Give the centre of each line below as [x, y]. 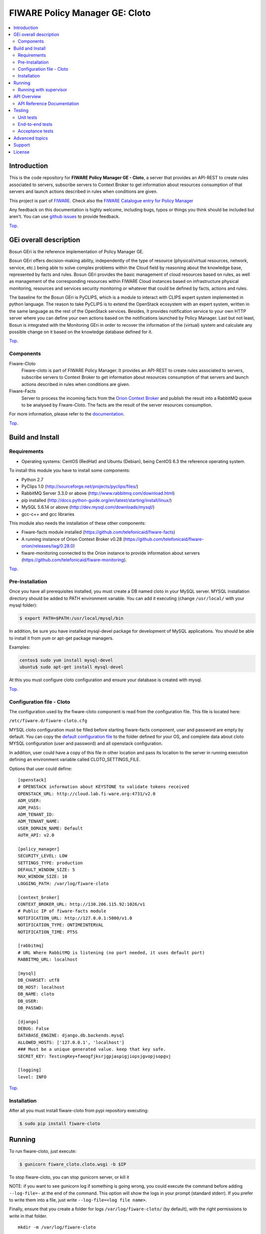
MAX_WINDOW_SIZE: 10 [43, 877]
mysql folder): [23, 605]
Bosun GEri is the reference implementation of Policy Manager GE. [76, 251]
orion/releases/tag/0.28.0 [47, 546]
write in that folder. [28, 1216]
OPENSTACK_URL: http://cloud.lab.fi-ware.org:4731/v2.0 [87, 794]
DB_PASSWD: [31, 1008]
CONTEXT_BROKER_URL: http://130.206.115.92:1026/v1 [82, 904]
